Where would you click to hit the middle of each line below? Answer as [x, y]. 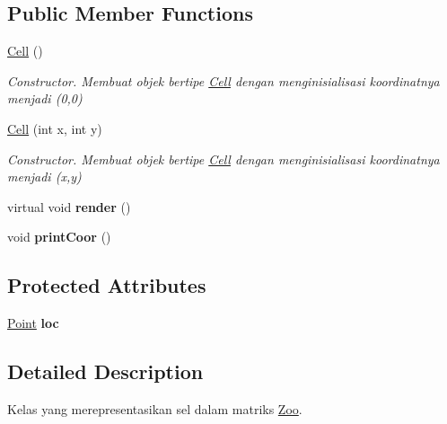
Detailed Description [105, 371]
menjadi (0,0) [45, 98]
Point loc [33, 323]
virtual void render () [69, 206]
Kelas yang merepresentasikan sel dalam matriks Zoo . [155, 408]
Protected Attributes [107, 285]
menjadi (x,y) [44, 177]
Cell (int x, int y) [55, 128]
